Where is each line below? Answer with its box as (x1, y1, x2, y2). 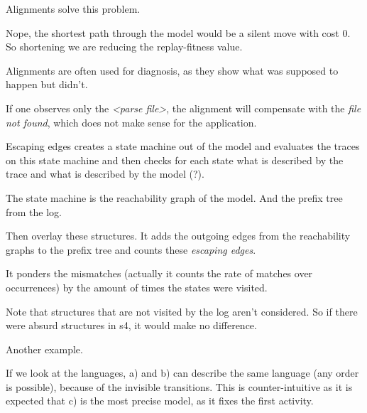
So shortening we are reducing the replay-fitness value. (6, 39, 243, 54)
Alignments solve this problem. (6, 1, 141, 16)
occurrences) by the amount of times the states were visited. (6, 279, 268, 294)
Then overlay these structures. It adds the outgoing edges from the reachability (6, 228, 351, 243)
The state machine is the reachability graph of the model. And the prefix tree (6, 190, 343, 205)
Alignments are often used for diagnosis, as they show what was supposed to (6, 63, 339, 77)
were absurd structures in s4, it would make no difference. (6, 318, 257, 333)
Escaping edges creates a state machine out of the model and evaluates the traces (6, 139, 360, 154)
